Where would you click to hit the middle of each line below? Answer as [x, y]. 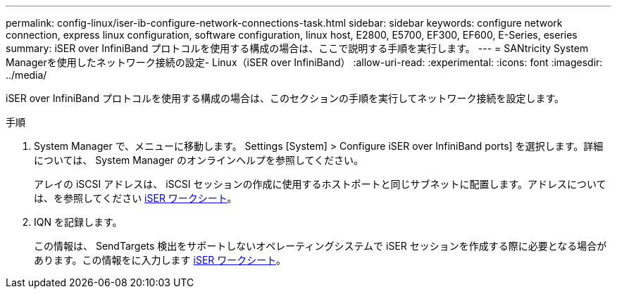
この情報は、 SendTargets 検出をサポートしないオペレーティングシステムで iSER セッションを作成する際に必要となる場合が [320, 246]
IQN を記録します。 [78, 222]
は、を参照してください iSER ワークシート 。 [136, 198]
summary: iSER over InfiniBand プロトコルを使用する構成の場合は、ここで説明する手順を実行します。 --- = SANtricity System [297, 48]
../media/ [26, 75]
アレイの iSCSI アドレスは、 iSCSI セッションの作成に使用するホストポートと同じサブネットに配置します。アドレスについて [320, 184]
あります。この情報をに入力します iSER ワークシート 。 [160, 260]
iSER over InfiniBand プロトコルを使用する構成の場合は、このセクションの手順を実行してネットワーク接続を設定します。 [285, 98]
